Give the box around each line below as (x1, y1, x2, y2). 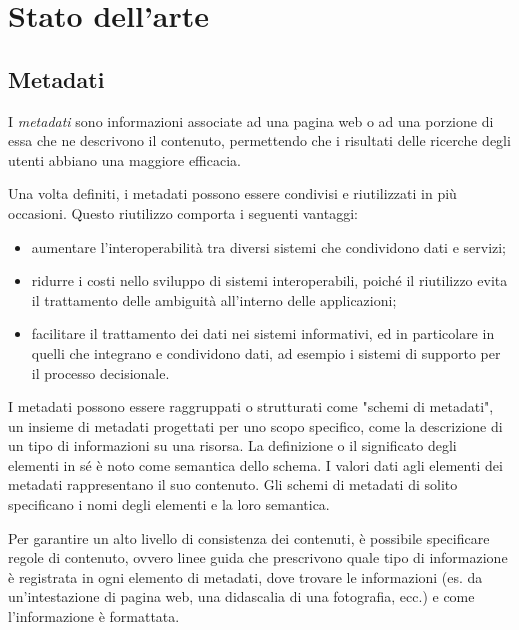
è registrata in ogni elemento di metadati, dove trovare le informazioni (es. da (8, 566, 483, 587)
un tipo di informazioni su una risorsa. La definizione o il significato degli (8, 435, 457, 456)
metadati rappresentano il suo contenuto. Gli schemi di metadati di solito (8, 474, 458, 495)
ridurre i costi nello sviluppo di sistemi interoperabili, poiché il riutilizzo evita (31, 270, 508, 291)
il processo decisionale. (31, 362, 170, 383)
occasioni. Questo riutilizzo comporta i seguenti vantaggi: (8, 202, 358, 223)
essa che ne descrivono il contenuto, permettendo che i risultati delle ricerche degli (8, 130, 511, 151)
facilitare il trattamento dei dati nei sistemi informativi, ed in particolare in (31, 323, 495, 344)
